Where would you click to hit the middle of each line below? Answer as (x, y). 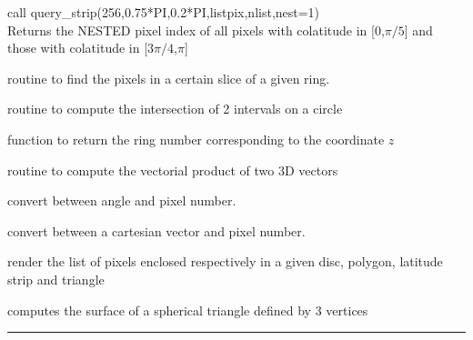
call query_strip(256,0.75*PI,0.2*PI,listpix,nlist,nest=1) (164, 12)
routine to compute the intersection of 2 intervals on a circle (175, 109)
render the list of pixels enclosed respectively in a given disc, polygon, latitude (225, 261)
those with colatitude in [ (78, 48)
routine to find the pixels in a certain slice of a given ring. (169, 78)
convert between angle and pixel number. (122, 200)
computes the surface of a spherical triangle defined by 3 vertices (188, 310)
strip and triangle (56, 279)
